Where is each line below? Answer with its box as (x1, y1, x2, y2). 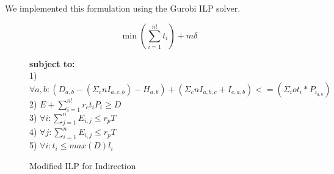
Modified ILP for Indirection (29, 159, 136, 172)
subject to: (29, 57, 75, 70)
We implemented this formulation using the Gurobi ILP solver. (5, 2, 241, 14)
